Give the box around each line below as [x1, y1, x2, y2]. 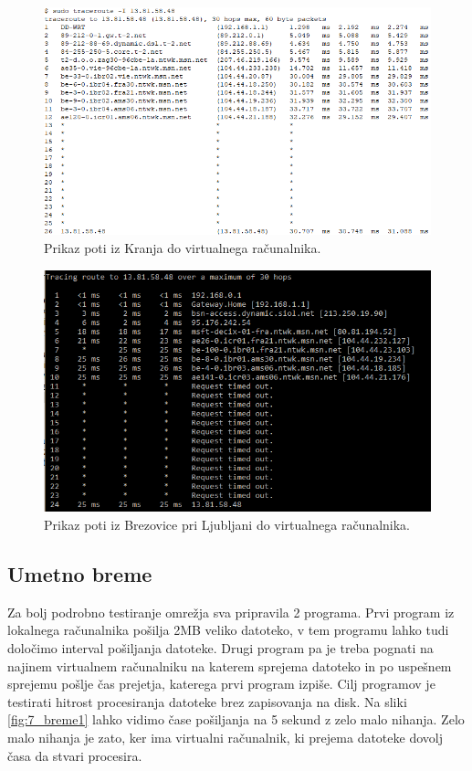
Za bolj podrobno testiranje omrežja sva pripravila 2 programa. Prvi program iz [7, 602, 455, 621]
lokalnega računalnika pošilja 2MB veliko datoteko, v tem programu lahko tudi [7, 620, 449, 639]
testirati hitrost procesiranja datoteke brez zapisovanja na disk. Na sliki [7, 692, 407, 711]
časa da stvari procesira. [7, 745, 142, 765]
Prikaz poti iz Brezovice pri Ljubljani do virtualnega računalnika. [44, 515, 411, 534]
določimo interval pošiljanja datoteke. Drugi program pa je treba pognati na [7, 639, 434, 657]
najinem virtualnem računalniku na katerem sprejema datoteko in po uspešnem [7, 656, 452, 675]
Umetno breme [7, 560, 152, 587]
